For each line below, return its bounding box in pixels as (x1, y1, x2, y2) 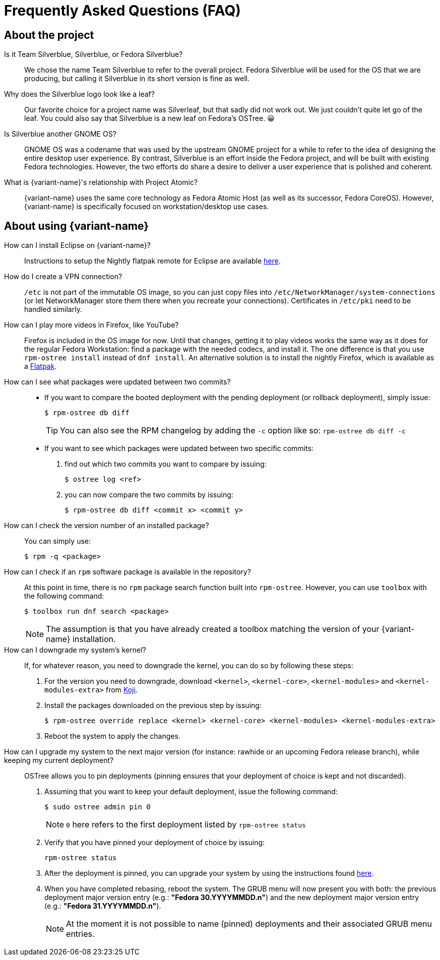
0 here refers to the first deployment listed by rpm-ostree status (66, 819, 306, 830)
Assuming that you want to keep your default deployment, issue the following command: (44, 787, 338, 796)
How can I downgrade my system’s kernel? (4, 646, 146, 655)
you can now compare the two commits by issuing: (65, 490, 233, 499)
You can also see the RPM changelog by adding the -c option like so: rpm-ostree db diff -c (60, 425, 406, 436)
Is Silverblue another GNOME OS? (4, 130, 116, 139)
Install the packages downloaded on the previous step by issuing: (44, 701, 262, 710)
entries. (66, 929, 95, 939)
